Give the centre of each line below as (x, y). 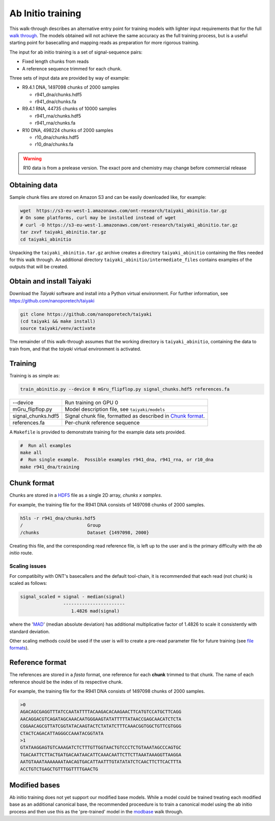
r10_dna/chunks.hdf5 (57, 137)
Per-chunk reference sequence (102, 422)
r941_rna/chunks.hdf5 (58, 116)
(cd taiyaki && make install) (58, 322)
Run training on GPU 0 (91, 402)
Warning (32, 159)
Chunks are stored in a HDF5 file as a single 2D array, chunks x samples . (86, 495)
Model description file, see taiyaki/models (115, 409)
